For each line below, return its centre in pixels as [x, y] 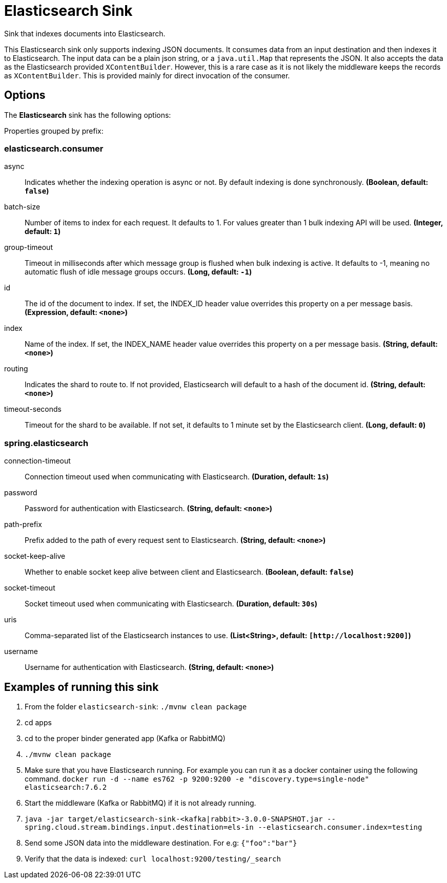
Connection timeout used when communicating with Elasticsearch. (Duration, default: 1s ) [177, 477]
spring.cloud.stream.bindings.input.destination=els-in [139, 827]
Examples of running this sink [82, 687]
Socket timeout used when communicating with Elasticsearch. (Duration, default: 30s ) [171, 604]
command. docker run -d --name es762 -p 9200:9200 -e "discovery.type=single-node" [197, 779]
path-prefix [23, 524]
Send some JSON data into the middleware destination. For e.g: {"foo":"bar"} [161, 843]
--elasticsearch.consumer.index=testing [340, 827]
